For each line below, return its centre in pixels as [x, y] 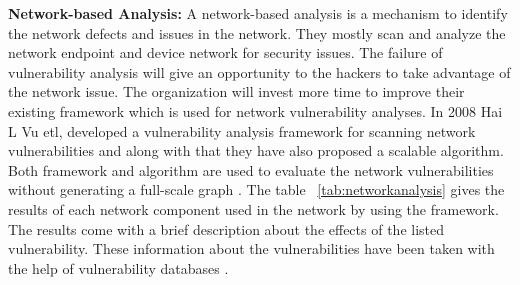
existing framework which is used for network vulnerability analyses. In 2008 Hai [255, 110]
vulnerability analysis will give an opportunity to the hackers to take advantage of [259, 71]
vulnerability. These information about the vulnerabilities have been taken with [251, 248]
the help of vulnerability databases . [118, 267]
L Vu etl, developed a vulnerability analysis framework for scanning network [242, 130]
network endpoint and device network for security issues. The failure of [225, 52]
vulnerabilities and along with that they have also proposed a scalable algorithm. [256, 150]
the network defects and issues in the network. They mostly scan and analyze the [257, 32]
